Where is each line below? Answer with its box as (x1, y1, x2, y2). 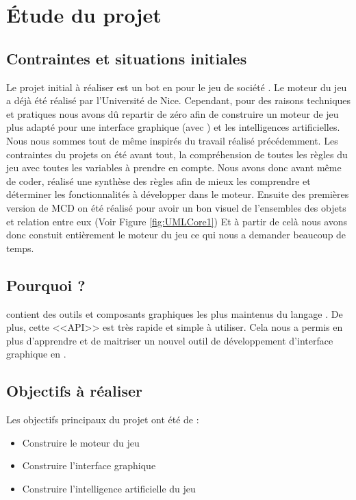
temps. (6, 240, 34, 255)
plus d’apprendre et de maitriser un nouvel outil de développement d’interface (6, 333, 333, 347)
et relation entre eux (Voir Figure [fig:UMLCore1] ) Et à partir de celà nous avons (6, 214, 348, 228)
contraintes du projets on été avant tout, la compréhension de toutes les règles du (6, 147, 348, 161)
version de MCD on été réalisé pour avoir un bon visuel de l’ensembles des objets (6, 200, 346, 214)
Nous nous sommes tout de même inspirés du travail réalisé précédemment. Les (6, 133, 338, 147)
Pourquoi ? (6, 274, 86, 295)
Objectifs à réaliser (6, 380, 142, 401)
